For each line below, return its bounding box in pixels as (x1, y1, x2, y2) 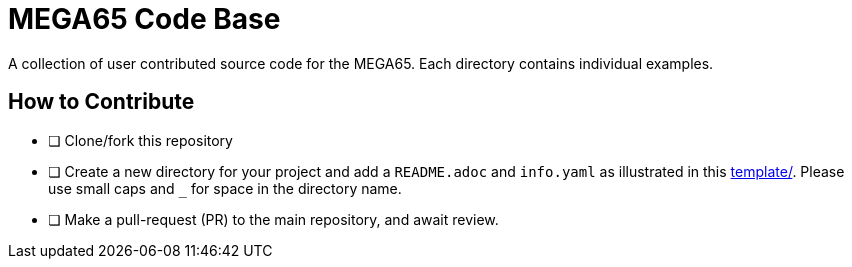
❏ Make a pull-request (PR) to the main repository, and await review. (48, 210, 499, 228)
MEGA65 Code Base (8, 2, 281, 36)
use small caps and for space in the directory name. (48, 179, 402, 197)
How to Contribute (8, 89, 195, 115)
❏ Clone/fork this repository (48, 131, 233, 149)
